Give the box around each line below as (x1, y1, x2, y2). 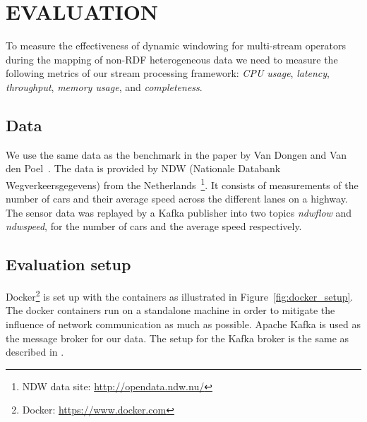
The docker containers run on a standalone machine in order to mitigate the (6, 303, 335, 318)
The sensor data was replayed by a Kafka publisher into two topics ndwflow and (6, 205, 352, 219)
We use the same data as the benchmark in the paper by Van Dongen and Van (6, 147, 347, 162)
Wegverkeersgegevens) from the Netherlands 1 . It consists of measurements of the (6, 175, 359, 192)
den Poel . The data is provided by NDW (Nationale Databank (6, 161, 281, 176)
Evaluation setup (6, 253, 131, 275)
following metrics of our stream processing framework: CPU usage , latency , (6, 66, 330, 80)
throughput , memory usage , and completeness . (6, 79, 203, 94)
